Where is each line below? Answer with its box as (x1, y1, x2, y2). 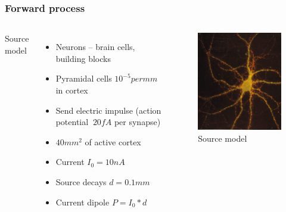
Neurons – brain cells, (55, 40, 135, 53)
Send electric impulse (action (55, 104, 161, 116)
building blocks (55, 52, 111, 64)
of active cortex (85, 135, 141, 148)
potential (55, 116, 89, 128)
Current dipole (55, 195, 110, 208)
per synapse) (114, 116, 161, 128)
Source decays (55, 175, 107, 188)
